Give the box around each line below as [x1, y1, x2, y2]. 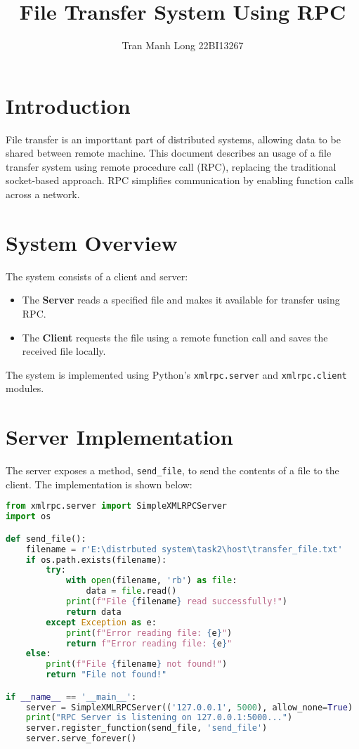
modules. [6, 381, 44, 396]
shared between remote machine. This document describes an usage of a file [6, 145, 332, 160]
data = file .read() [86, 586, 177, 597]
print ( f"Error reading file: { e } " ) [65, 627, 233, 638]
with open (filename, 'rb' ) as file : [65, 575, 237, 586]
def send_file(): [6, 533, 86, 544]
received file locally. [22, 344, 106, 358]
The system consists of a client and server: [6, 268, 188, 283]
